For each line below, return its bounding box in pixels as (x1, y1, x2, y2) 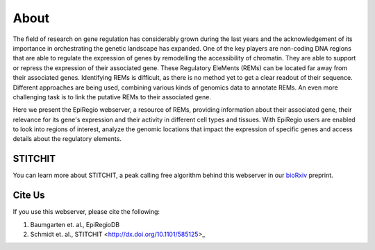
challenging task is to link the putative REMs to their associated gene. (12, 92, 212, 101)
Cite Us (12, 190, 45, 201)
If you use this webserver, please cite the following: (12, 208, 160, 216)
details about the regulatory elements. (12, 135, 122, 143)
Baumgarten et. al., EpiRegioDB (30, 220, 120, 228)
